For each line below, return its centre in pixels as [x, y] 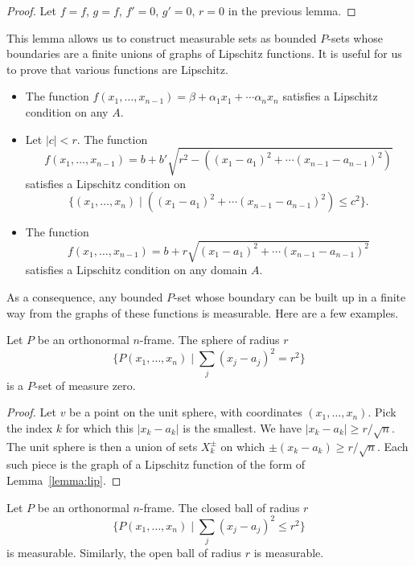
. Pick [382, 412]
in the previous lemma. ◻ [292, 10]
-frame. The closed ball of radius [220, 507]
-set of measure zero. [85, 385]
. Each [392, 446]
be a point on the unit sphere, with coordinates [186, 412]
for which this [99, 427]
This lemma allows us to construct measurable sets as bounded [162, 37]
